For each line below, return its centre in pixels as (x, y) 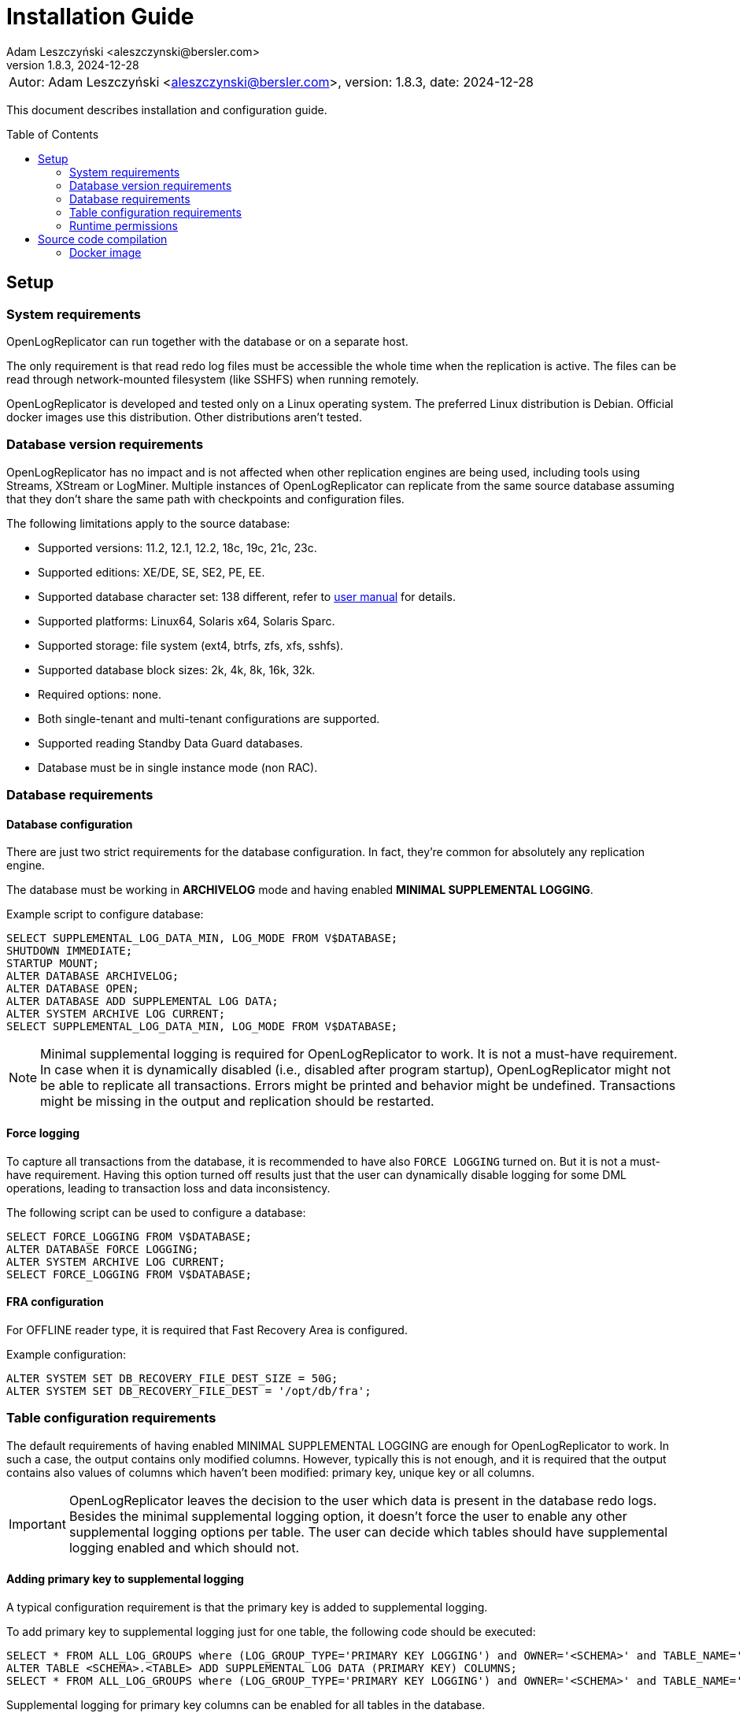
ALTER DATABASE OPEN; (73, 989)
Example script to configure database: (105, 914)
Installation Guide (100, 17)
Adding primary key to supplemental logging (125, 1579)
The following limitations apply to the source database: (148, 523)
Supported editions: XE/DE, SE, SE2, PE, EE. (152, 572)
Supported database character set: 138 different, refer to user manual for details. (247, 596)
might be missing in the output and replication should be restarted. (237, 1101)
